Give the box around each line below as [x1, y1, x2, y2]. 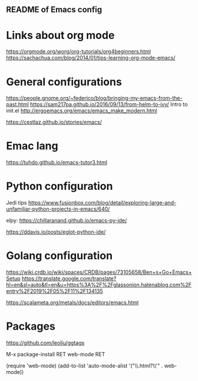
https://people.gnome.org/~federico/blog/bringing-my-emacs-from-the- [6, 95, 183, 102]
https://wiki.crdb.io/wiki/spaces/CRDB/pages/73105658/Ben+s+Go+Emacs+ [6, 269, 193, 276]
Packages [6, 319, 56, 333]
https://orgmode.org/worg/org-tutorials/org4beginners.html [6, 48, 151, 55]
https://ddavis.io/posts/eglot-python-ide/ [6, 228, 106, 235]
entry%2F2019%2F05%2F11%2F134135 [6, 288, 103, 295]
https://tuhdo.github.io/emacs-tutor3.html [6, 159, 108, 166]
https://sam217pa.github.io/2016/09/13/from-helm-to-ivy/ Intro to [30, 101, 188, 108]
